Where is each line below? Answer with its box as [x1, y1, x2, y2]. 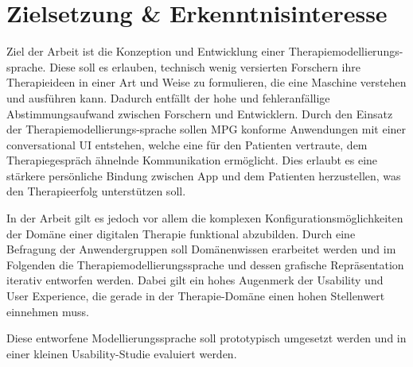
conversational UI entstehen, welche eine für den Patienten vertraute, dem [6, 136, 368, 153]
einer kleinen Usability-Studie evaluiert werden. [6, 345, 237, 361]
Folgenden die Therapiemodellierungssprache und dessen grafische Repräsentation [6, 256, 404, 272]
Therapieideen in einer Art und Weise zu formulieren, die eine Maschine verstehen [6, 74, 407, 91]
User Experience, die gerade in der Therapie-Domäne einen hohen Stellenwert [6, 288, 385, 304]
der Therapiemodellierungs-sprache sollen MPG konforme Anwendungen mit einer [6, 121, 407, 137]
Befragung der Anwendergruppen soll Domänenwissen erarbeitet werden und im [6, 241, 396, 257]
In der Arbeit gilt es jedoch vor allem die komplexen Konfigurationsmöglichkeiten [6, 210, 403, 226]
